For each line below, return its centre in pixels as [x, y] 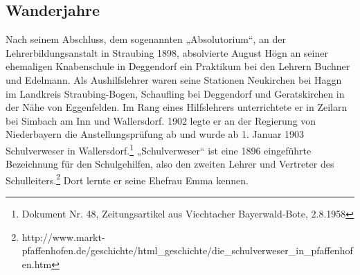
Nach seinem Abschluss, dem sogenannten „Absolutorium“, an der [146, 39]
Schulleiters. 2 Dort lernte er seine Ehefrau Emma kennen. [127, 179]
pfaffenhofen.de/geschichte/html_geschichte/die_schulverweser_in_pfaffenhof [187, 250]
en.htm [37, 264]
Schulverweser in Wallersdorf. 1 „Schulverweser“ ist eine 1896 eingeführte [159, 149]
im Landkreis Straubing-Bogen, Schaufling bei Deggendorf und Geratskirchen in [175, 93]
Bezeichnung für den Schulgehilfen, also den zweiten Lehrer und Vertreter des [170, 164]
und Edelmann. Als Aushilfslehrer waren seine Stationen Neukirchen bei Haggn [174, 79]
